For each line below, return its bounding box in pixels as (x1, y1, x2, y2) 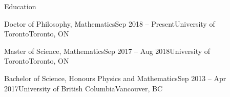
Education (4, 1, 36, 11)
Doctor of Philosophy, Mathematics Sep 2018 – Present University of (4, 18, 215, 29)
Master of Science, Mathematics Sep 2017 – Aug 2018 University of (4, 45, 211, 56)
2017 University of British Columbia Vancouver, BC (4, 83, 163, 93)
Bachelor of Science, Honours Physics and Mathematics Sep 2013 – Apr (4, 72, 226, 83)
